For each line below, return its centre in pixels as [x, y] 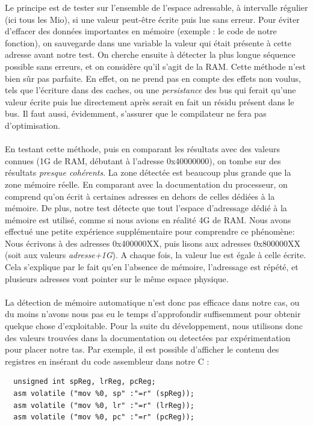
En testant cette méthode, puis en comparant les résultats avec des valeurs [142, 149]
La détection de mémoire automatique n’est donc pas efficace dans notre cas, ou [152, 302]
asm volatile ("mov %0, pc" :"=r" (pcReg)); [104, 417]
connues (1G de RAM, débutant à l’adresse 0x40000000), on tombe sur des [143, 160]
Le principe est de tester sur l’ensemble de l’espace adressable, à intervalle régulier [156, 7]
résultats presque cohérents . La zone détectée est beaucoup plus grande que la [148, 172]
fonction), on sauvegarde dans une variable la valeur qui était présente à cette [148, 42]
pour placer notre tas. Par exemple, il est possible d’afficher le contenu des [142, 349]
